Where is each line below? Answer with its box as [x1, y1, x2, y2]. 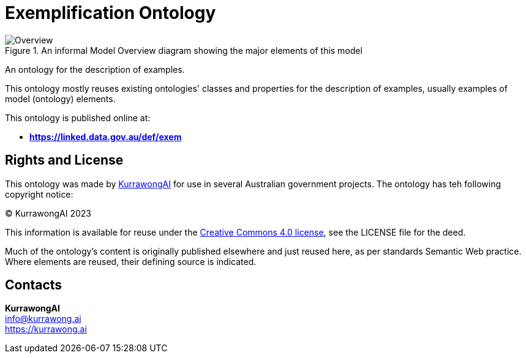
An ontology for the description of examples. [5, 64, 185, 75]
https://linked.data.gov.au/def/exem [29, 131, 182, 142]
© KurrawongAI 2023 [5, 207, 91, 218]
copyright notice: [5, 188, 73, 200]
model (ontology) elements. [5, 93, 116, 104]
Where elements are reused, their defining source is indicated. [5, 256, 257, 267]
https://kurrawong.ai [5, 324, 87, 335]
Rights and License [5, 152, 124, 168]
